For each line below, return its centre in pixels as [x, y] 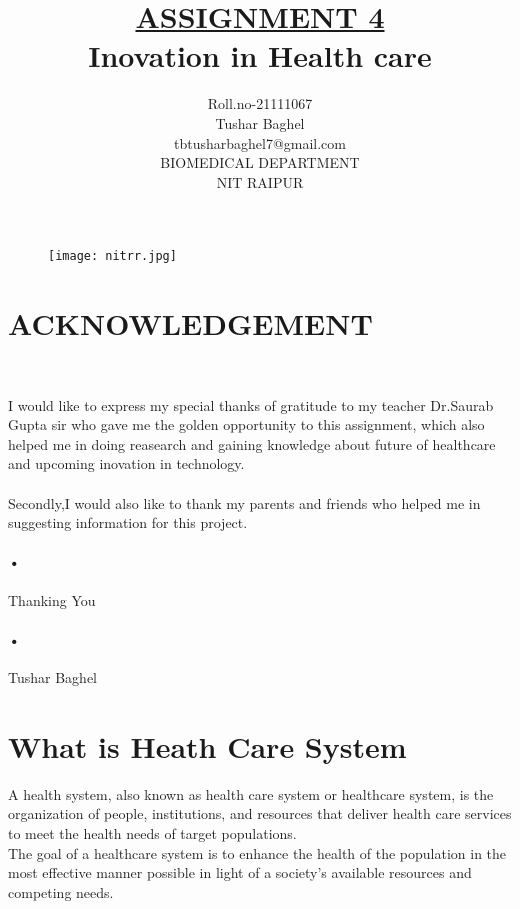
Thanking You [52, 599]
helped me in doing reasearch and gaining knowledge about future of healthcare [252, 443]
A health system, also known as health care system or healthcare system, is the [251, 793]
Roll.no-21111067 [260, 103]
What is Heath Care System [207, 745]
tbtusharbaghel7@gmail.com [260, 142]
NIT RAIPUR [260, 181]
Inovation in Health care [260, 55]
